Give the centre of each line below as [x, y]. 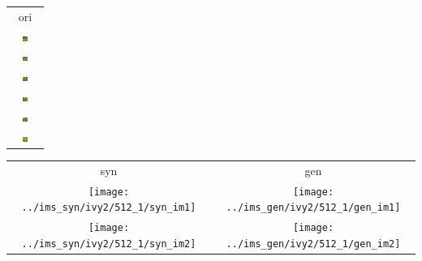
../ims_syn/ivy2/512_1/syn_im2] [109, 244]
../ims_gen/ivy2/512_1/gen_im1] [313, 208]
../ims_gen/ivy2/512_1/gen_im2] [313, 244]
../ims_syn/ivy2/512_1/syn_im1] [109, 208]
